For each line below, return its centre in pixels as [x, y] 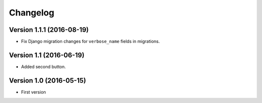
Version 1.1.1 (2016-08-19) [49, 30]
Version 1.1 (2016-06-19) [47, 55]
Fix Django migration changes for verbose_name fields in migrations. [90, 42]
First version [33, 92]
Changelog [32, 13]
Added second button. [43, 66]
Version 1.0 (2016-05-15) [48, 81]
